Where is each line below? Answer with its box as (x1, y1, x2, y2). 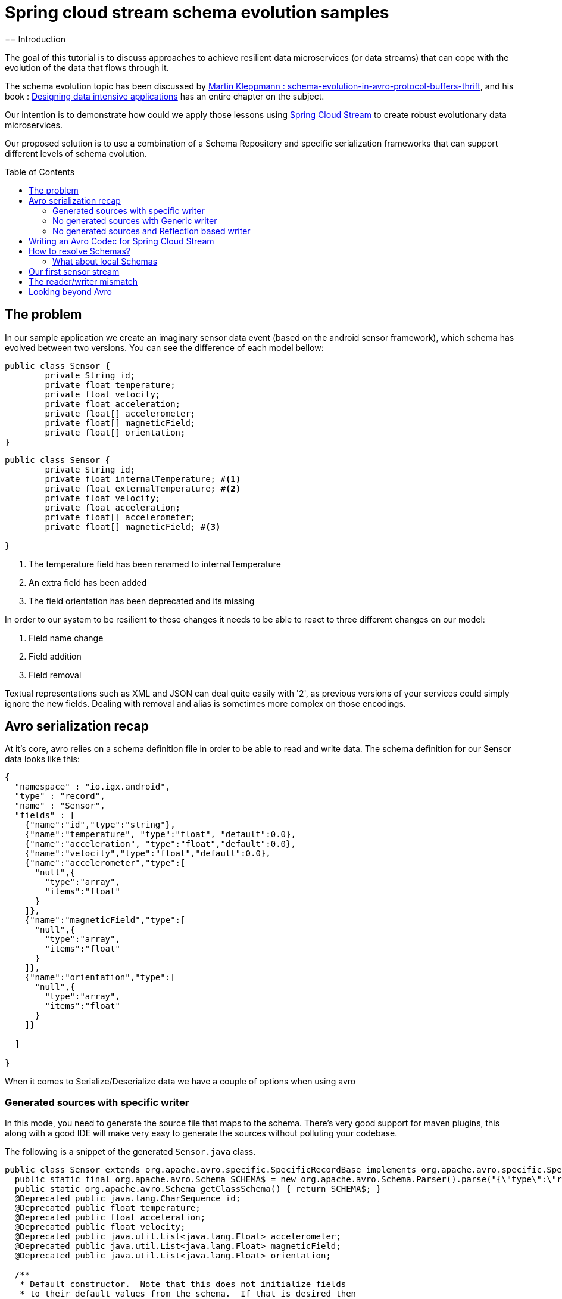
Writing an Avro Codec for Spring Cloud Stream (29, 235, 214, 246)
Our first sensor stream (29, 266, 120, 276)
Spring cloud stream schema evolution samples (5, 2, 389, 23)
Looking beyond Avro (29, 286, 112, 297)
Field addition (29, 651, 82, 661)
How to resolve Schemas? (29, 245, 130, 256)
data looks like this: (5, 754, 80, 765)
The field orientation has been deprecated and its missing (29, 595, 255, 606)
